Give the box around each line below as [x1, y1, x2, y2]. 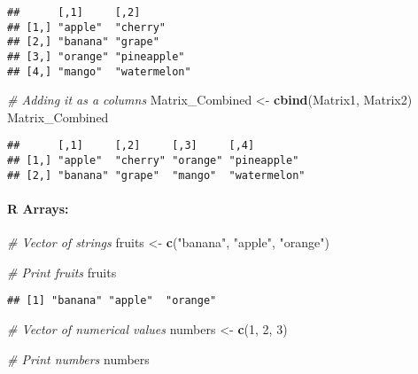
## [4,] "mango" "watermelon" [7, 65, 191, 78]
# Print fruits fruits [7, 262, 117, 281]
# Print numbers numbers [7, 349, 150, 368]
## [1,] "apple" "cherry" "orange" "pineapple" [7, 154, 299, 168]
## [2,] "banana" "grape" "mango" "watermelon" [7, 168, 306, 182]
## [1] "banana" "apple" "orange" [7, 294, 217, 308]
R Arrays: [7, 199, 69, 218]
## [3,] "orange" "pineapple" [7, 50, 185, 63]
